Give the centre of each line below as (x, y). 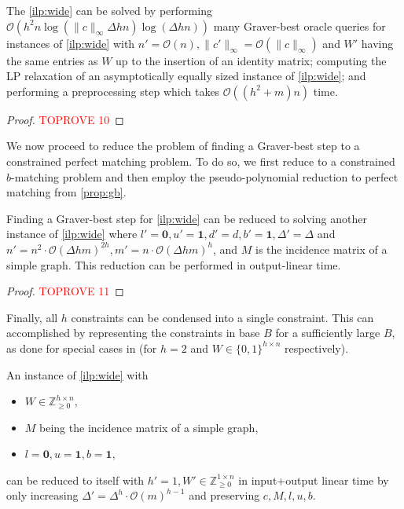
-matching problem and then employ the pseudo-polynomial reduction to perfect (205, 176)
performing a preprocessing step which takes (113, 91)
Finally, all (32, 317)
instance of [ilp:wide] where (72, 234)
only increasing (42, 495)
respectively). (317, 348)
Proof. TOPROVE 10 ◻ (65, 119)
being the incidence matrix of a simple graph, (149, 427)
